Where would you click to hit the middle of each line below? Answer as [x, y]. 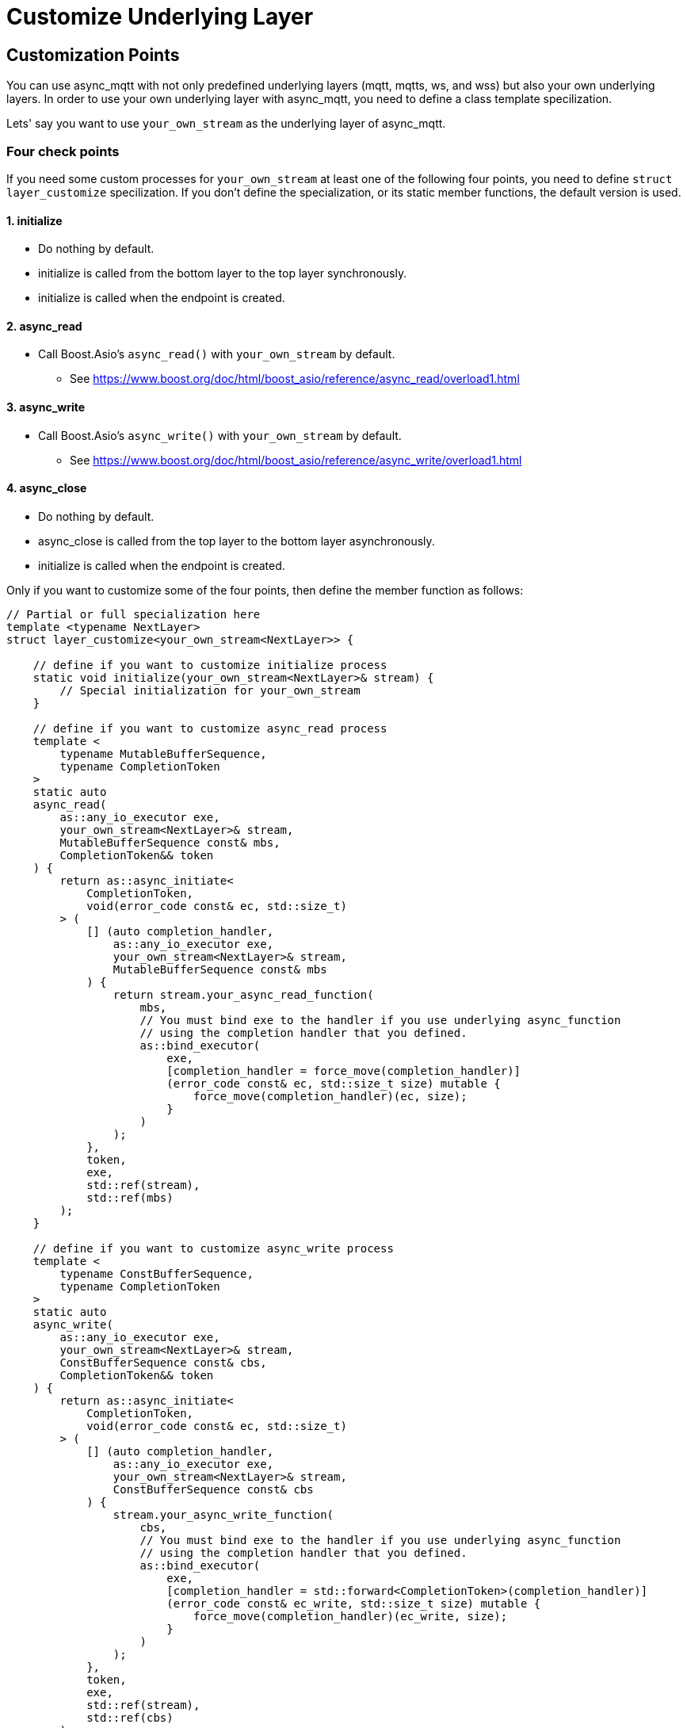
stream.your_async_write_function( [223, 1514]
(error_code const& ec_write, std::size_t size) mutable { [354, 1603]
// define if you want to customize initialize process [210, 665]
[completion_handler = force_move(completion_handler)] [344, 1070]
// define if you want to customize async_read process [210, 728]
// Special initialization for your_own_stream [210, 690]
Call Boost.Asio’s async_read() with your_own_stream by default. [217, 354]
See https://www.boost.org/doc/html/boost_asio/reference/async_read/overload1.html [295, 379]
